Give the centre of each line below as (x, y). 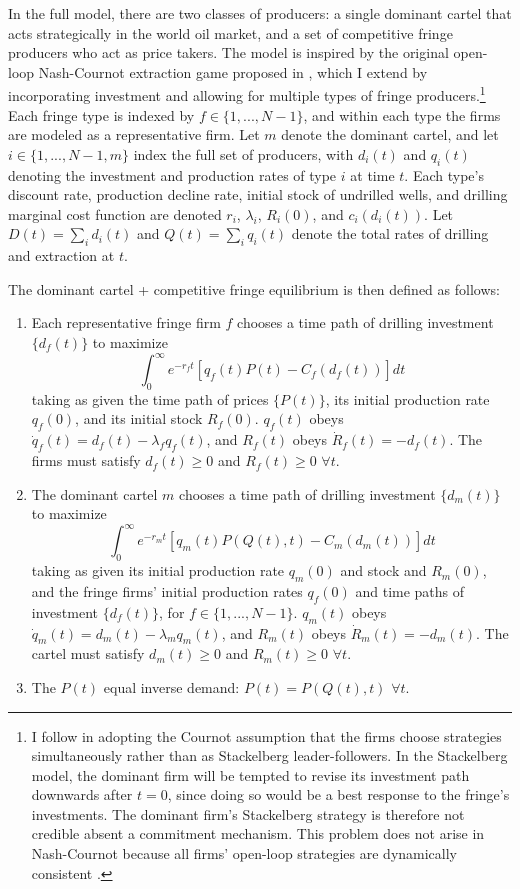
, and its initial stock (139, 418)
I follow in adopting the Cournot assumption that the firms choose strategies (266, 735)
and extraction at (61, 255)
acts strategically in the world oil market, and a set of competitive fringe (230, 32)
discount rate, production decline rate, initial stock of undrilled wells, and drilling (258, 194)
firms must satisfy (86, 460)
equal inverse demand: (171, 686)
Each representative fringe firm (126, 322)
